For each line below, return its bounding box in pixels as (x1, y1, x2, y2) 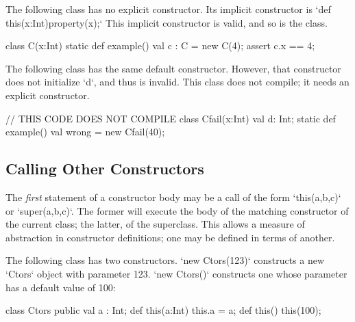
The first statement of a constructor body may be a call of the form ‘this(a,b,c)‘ (5, 189, 341, 204)
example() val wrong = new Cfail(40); (5, 124, 165, 139)
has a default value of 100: (5, 280, 116, 294)
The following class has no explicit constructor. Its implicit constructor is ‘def (5, 2, 331, 16)
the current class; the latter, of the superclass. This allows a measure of (5, 217, 305, 231)
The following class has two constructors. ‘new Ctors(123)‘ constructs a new (5, 253, 325, 267)
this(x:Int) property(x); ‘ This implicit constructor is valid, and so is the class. (5, 15, 328, 29)
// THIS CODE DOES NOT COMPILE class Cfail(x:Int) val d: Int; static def (5, 111, 336, 125)
